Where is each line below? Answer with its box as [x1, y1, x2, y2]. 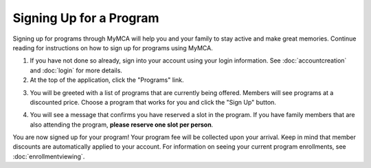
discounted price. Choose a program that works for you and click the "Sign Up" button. [30, 98, 276, 106]
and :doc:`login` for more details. [30, 66, 123, 74]
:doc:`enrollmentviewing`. [12, 152, 85, 160]
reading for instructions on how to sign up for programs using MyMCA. [12, 43, 213, 52]
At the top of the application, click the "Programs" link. [30, 76, 184, 84]
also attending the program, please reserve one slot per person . [30, 120, 214, 129]
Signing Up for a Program [12, 10, 159, 25]
